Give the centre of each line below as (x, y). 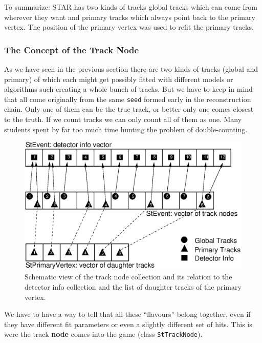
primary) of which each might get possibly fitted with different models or (119, 79)
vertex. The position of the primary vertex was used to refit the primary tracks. (129, 27)
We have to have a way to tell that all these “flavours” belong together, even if (127, 314)
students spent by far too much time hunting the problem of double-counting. (126, 129)
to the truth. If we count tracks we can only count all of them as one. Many (123, 119)
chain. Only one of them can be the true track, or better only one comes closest (129, 109)
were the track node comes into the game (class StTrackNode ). (103, 334)
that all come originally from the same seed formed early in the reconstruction (128, 99)
